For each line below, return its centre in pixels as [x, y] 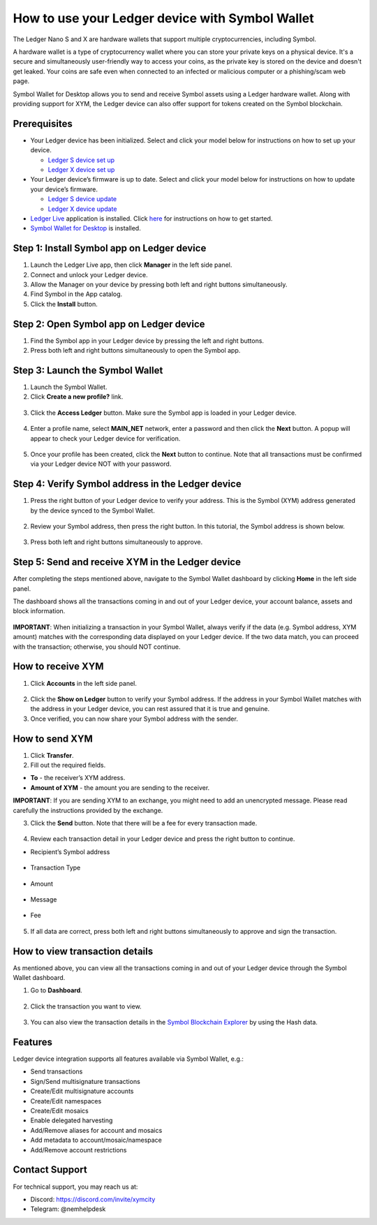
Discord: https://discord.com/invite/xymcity [93, 1199]
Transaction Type [56, 868]
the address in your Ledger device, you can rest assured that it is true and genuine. [150, 709]
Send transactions [57, 1071]
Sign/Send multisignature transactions [86, 1081]
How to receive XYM [58, 667]
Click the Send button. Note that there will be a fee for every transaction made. [144, 823]
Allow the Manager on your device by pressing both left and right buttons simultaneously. [159, 284]
